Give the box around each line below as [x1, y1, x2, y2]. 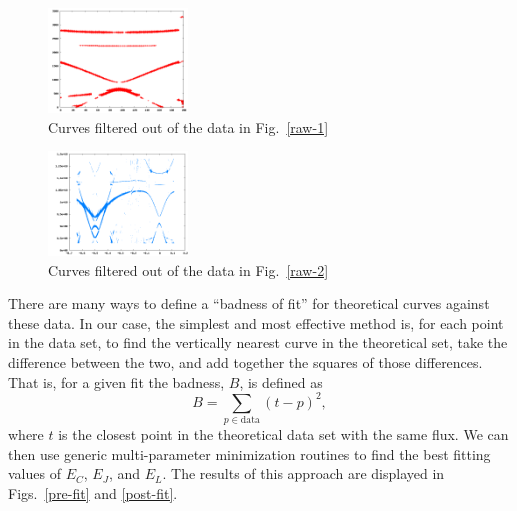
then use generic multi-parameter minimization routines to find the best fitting [8, 443, 491, 464]
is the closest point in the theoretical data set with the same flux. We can [58, 424, 509, 445]
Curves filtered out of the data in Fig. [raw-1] [48, 116, 329, 137]
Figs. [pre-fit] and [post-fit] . [8, 482, 178, 503]
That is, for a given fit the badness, [8, 371, 225, 392]
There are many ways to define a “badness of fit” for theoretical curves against [8, 293, 490, 314]
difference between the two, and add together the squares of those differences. [8, 352, 483, 372]
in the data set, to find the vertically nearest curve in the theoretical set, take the [8, 332, 508, 353]
